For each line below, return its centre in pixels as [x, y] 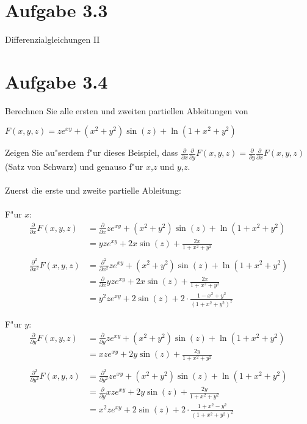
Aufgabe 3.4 [56, 81]
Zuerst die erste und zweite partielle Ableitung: [93, 190]
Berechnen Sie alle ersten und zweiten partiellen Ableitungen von [127, 110]
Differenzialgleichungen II [52, 39]
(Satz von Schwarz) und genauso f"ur [74, 166]
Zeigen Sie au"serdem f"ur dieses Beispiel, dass [92, 152]
